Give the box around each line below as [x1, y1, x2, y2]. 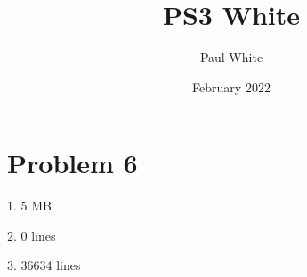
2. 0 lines [7, 226, 56, 244]
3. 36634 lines [7, 256, 81, 274]
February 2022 [192, 77, 271, 96]
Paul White [199, 48, 263, 67]
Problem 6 [7, 145, 138, 181]
